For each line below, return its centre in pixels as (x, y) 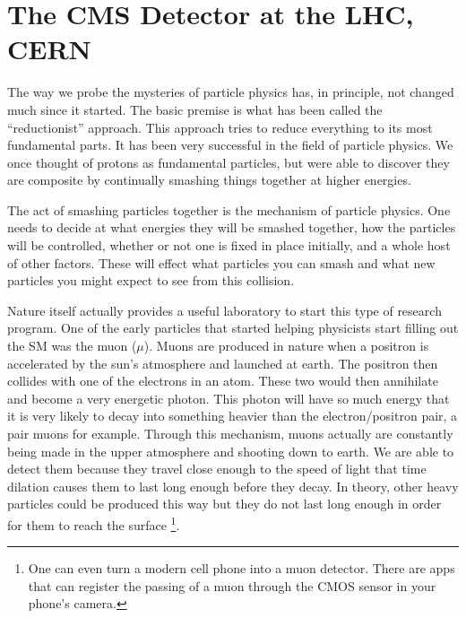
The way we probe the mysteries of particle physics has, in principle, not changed (231, 92)
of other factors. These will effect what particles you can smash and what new (221, 262)
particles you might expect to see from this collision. (151, 280)
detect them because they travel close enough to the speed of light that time (217, 469)
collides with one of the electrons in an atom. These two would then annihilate (223, 381)
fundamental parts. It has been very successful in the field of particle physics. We (230, 145)
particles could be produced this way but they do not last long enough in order (224, 504)
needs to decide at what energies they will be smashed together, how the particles (232, 227)
